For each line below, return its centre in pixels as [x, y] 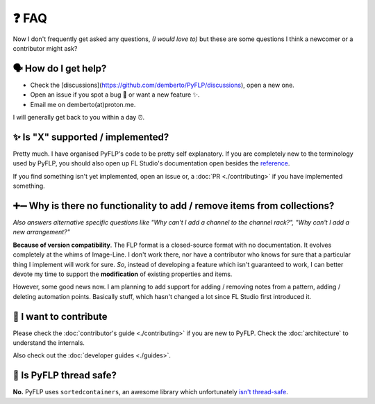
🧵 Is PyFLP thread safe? [65, 375]
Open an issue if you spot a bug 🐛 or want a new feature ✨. [115, 95]
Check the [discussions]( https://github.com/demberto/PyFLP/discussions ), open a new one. [162, 85]
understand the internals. [49, 343]
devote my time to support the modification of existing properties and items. [123, 274]
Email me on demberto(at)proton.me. [83, 104]
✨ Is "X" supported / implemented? [91, 137]
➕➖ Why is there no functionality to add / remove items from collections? [174, 205]
